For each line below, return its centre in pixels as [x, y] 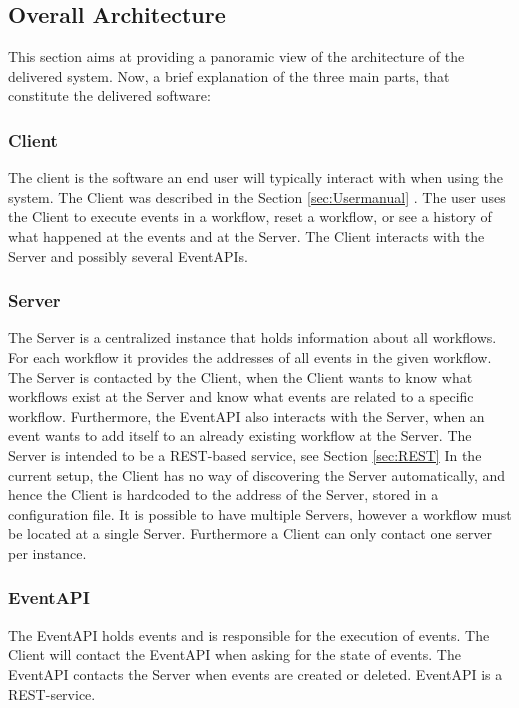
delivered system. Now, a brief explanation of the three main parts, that [229, 75]
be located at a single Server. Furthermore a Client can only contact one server [250, 533]
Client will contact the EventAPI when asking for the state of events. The [234, 654]
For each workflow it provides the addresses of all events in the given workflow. [250, 356]
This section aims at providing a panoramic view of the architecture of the [236, 56]
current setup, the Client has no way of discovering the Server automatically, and [257, 474]
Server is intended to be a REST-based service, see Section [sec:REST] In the [245, 454]
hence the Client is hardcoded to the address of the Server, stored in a [223, 494]
